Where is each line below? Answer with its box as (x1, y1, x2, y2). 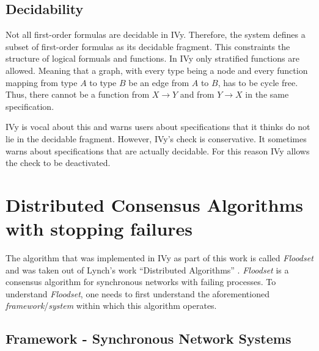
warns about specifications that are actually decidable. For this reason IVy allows (5, 144, 310, 157)
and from (180, 88, 215, 101)
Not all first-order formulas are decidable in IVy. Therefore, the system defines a (5, 28, 306, 41)
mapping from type (5, 76, 78, 89)
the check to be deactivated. (5, 156, 111, 169)
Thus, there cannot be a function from (5, 88, 150, 101)
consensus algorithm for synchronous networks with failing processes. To (5, 275, 276, 288)
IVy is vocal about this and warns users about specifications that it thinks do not (5, 120, 310, 133)
